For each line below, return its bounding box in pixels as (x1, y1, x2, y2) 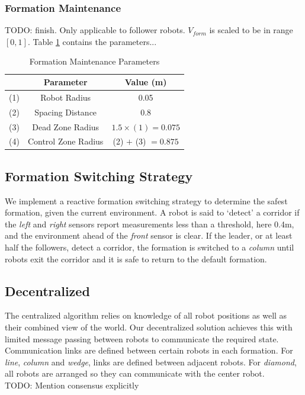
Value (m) (124, 76, 167, 88)
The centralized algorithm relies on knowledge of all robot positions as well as (5, 309, 287, 322)
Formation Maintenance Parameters (29, 55, 160, 68)
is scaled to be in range (209, 24, 293, 36)
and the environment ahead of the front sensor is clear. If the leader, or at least (5, 229, 293, 242)
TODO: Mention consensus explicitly (5, 379, 139, 391)
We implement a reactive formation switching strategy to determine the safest (5, 194, 288, 207)
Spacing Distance (34, 105, 97, 118)
